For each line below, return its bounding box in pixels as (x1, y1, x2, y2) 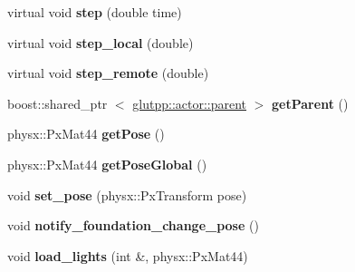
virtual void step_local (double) (7, 33, 194, 52)
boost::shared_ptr (7, 93, 108, 112)
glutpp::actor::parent (132, 93, 247, 112)
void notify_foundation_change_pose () (7, 216, 259, 235)
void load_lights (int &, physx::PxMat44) (7, 246, 248, 265)
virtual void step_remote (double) (7, 63, 209, 83)
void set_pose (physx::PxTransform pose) (7, 185, 247, 204)
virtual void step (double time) (7, 3, 182, 21)
